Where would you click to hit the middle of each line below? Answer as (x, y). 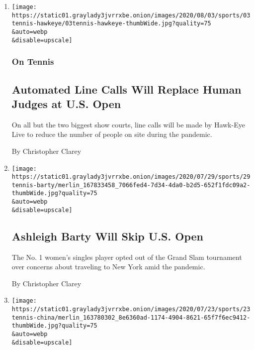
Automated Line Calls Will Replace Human (127, 89)
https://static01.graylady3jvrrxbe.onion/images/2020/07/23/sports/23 (131, 309)
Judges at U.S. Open (66, 103)
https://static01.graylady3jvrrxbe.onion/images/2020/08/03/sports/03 (131, 15)
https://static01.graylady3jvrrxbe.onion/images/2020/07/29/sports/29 (131, 177)
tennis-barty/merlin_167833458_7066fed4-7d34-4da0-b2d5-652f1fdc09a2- (131, 185)
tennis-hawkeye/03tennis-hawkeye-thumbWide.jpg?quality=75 (111, 24)
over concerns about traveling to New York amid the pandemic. (108, 267)
